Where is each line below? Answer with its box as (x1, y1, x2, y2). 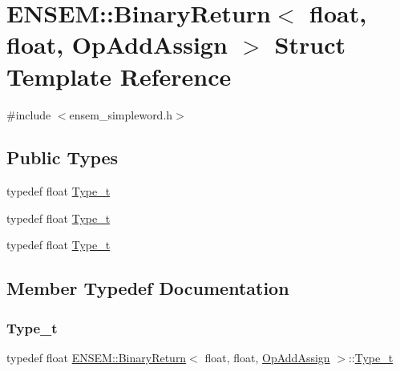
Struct (274, 28, 345, 61)
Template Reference (6, 59, 232, 92)
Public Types (6, 145, 119, 170)
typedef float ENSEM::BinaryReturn (6, 349, 187, 366)
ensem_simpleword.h (69, 106, 173, 123)
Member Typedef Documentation (6, 276, 289, 300)
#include (6, 106, 51, 123)
